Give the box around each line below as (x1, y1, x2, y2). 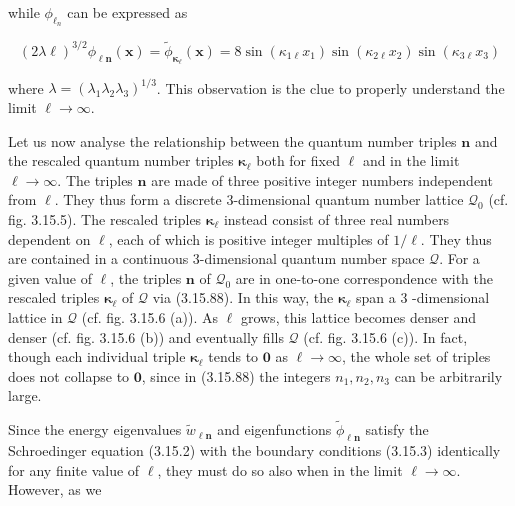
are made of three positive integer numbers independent (151, 169, 493, 190)
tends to (208, 346, 259, 367)
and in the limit (362, 150, 460, 171)
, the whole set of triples (342, 346, 491, 367)
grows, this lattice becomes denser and (240, 306, 477, 327)
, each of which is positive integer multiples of (108, 228, 389, 249)
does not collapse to (8, 365, 130, 386)
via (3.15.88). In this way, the (152, 287, 334, 308)
